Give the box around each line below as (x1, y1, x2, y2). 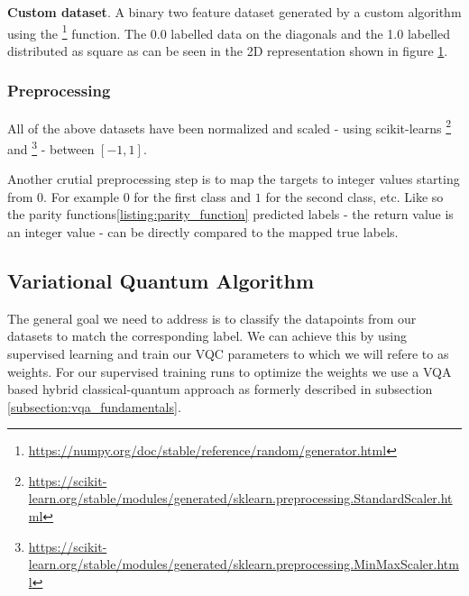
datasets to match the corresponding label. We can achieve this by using (7, 326, 408, 345)
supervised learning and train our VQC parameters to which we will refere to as (7, 344, 449, 362)
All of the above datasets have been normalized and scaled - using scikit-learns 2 (7, 115, 452, 137)
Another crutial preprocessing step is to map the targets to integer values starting (7, 170, 460, 188)
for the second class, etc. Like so (265, 187, 444, 206)
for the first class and (133, 187, 252, 206)
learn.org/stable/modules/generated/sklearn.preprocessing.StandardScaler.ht (28, 489, 453, 508)
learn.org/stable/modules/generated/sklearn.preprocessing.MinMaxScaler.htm (28, 555, 459, 573)
